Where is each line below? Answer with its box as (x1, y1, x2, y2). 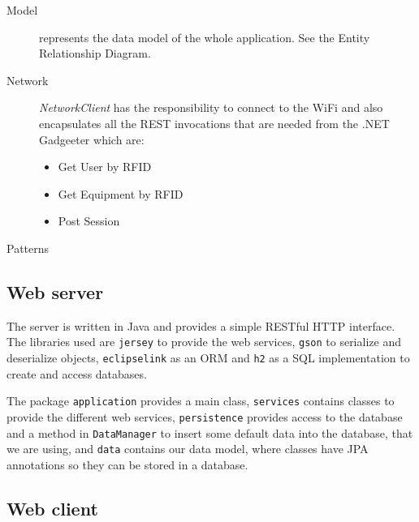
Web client (6, 495, 98, 520)
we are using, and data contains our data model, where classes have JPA (6, 440, 369, 457)
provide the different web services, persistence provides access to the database (6, 408, 403, 425)
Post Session (58, 212, 120, 229)
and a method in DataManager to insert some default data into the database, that (6, 424, 413, 441)
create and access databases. (6, 365, 147, 382)
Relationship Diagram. (39, 45, 151, 62)
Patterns (6, 239, 50, 256)
